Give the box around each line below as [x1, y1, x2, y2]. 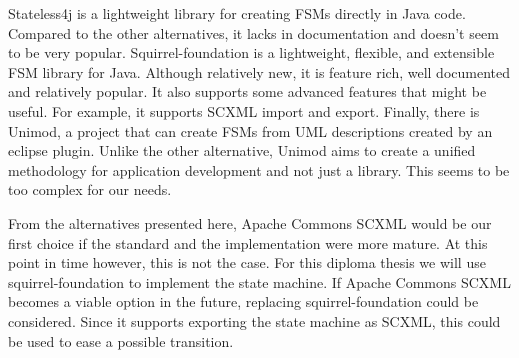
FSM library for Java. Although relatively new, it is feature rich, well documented [8, 61, 511, 82]
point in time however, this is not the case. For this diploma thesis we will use [8, 252, 486, 273]
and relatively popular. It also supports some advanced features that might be [8, 81, 487, 102]
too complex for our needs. [8, 179, 172, 200]
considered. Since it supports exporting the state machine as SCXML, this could [8, 310, 501, 331]
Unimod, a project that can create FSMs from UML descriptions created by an [8, 120, 493, 141]
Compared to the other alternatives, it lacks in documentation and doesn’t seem [8, 22, 499, 43]
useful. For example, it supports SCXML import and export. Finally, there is [8, 100, 480, 121]
